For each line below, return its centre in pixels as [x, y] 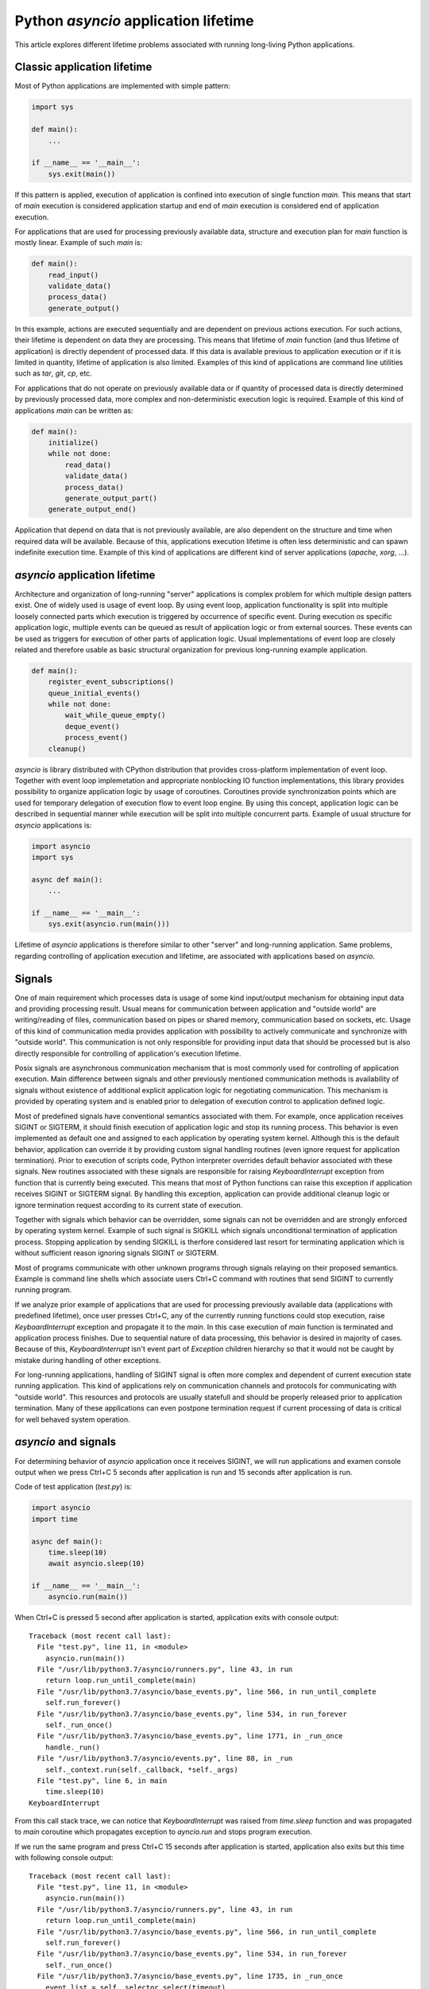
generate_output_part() [111, 498]
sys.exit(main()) [82, 174]
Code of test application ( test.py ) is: [73, 1487]
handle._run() [73, 1747]
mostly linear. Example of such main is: [79, 243]
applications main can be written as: [74, 411]
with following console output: [64, 1858]
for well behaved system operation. [72, 1419]
